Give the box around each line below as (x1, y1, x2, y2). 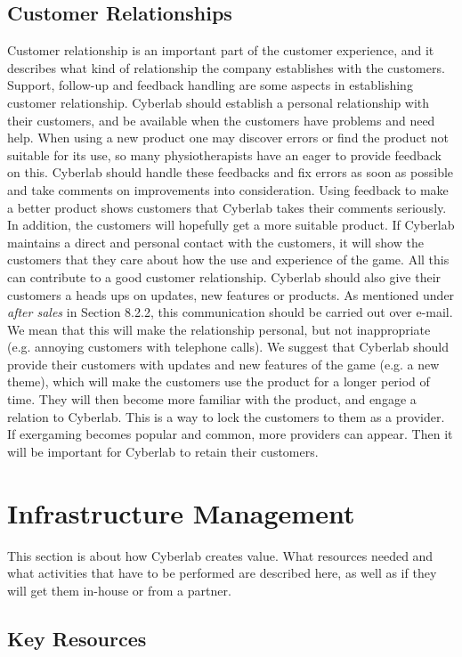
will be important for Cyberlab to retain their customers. (7, 442, 319, 460)
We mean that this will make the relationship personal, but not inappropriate (7, 320, 431, 338)
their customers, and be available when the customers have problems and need (7, 110, 435, 129)
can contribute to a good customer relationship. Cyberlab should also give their (7, 267, 442, 286)
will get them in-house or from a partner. (7, 580, 231, 599)
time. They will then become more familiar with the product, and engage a (7, 390, 417, 409)
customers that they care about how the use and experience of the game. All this (7, 250, 450, 269)
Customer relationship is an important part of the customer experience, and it (7, 41, 434, 60)
